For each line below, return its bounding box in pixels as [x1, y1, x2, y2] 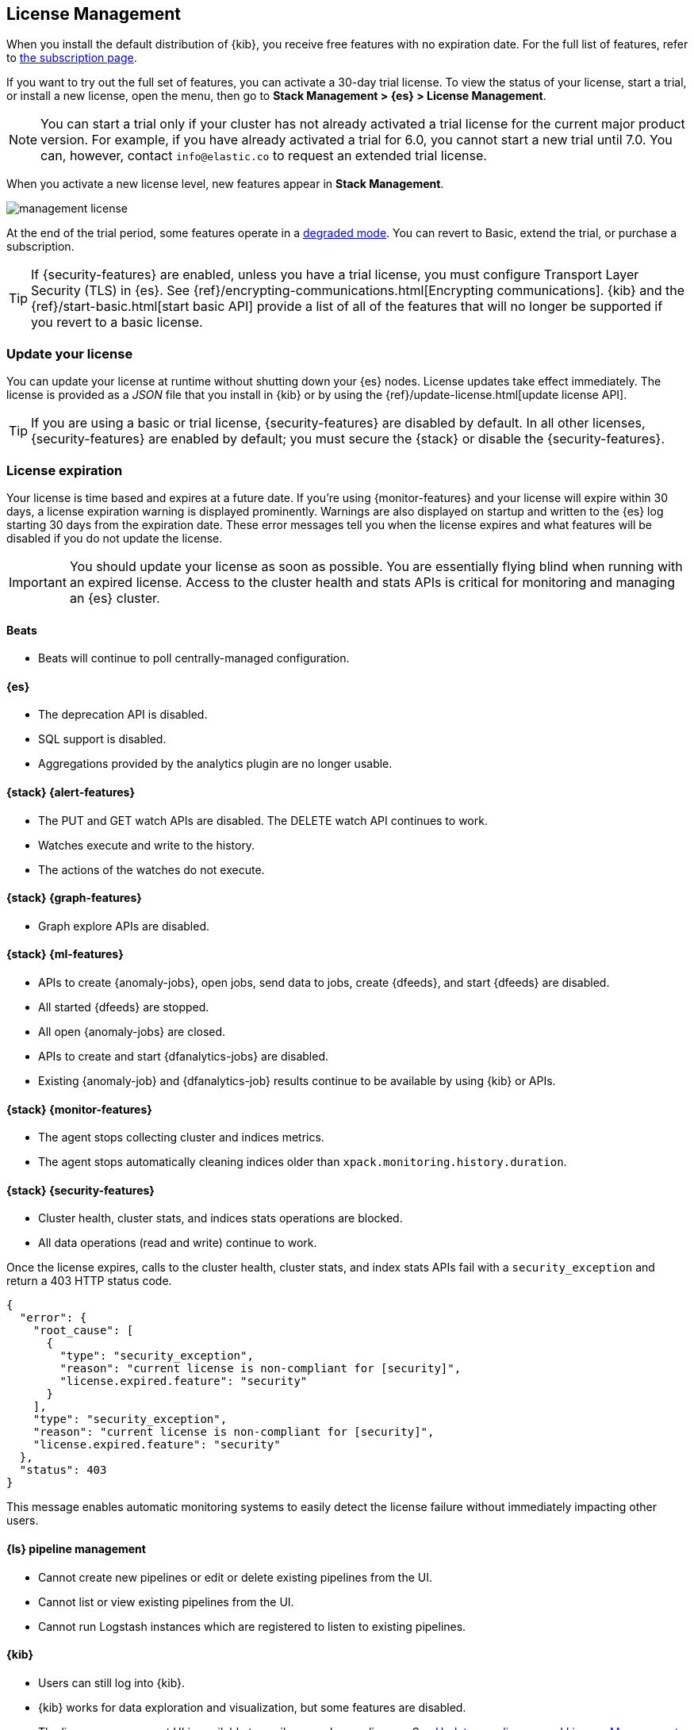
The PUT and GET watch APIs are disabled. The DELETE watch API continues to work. [38, 813, 488, 827]
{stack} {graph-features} [6, 891, 142, 905]
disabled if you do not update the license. [6, 531, 223, 545]
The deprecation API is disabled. [38, 708, 208, 722]
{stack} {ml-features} [6, 947, 124, 961]
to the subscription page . [6, 51, 137, 65]
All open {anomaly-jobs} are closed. [38, 1025, 226, 1039]
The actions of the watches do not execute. [38, 862, 265, 877]
